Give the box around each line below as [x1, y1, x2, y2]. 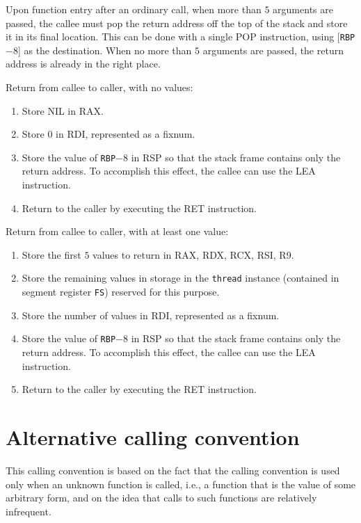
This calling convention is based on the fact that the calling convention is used [6, 462, 340, 477]
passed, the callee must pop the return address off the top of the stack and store [6, 15, 348, 30]
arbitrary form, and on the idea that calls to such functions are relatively [6, 490, 317, 505]
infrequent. [6, 504, 51, 518]
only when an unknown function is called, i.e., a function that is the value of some [6, 476, 356, 491]
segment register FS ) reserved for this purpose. [22, 284, 220, 299]
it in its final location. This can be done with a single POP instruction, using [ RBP [6, 29, 355, 44]
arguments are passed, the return [202, 42, 344, 57]
